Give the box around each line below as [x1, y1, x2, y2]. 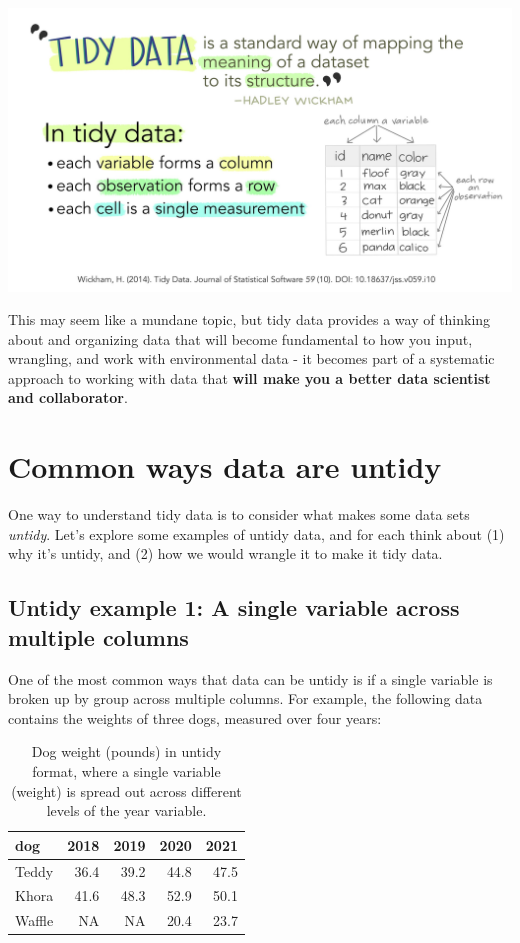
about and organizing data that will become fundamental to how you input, [8, 328, 473, 349]
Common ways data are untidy [8, 446, 442, 487]
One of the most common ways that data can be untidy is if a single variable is [8, 668, 493, 689]
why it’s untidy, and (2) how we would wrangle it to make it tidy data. [8, 543, 443, 564]
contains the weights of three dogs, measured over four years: [8, 707, 382, 728]
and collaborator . [8, 387, 128, 408]
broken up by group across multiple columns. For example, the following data [8, 688, 483, 709]
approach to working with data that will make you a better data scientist [8, 367, 491, 388]
